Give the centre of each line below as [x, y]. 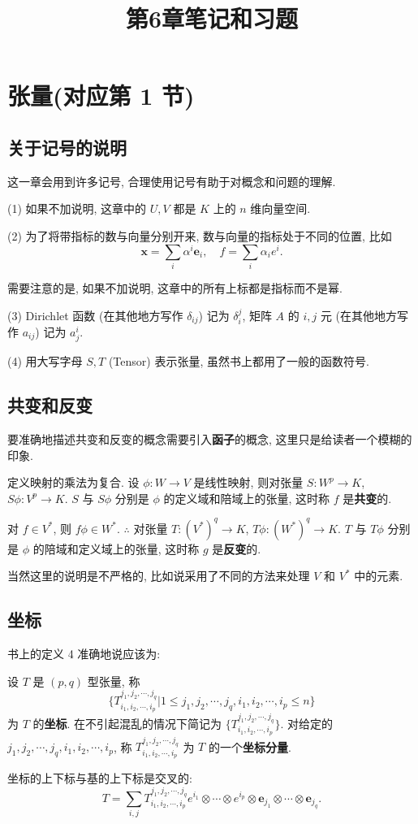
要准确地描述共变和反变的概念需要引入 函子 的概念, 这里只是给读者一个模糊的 [210, 438]
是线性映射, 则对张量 [248, 482]
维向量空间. [280, 208]
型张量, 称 [114, 681]
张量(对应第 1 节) [101, 95]
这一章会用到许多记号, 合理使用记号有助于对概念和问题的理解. [172, 181]
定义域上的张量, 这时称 [139, 548]
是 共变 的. [367, 498]
